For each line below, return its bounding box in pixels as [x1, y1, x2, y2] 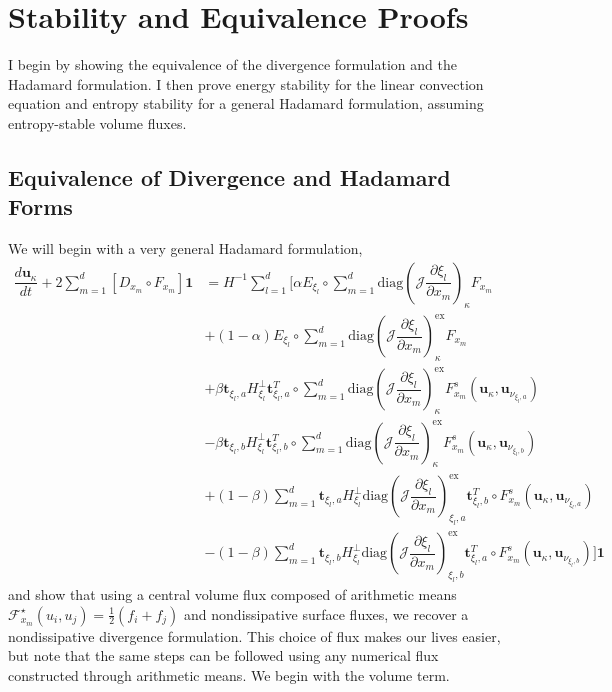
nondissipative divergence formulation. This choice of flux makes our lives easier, [8, 625, 501, 646]
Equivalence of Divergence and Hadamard [8, 161, 451, 192]
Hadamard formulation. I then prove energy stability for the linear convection [8, 73, 484, 94]
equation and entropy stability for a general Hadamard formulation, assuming [8, 93, 484, 114]
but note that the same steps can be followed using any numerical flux [8, 645, 439, 666]
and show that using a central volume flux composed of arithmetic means [8, 584, 457, 605]
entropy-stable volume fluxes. [8, 112, 187, 133]
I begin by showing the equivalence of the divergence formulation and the [8, 54, 457, 75]
